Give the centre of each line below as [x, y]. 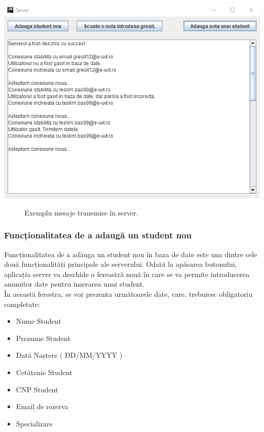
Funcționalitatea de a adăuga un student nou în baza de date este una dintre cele [131, 254]
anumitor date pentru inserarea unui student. [74, 284]
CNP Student [37, 389]
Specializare [34, 423]
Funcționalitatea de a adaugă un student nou [98, 235]
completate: [22, 304]
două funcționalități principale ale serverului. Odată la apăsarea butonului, [121, 264]
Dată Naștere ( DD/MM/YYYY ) [69, 355]
